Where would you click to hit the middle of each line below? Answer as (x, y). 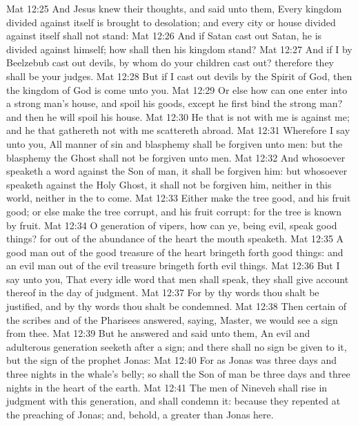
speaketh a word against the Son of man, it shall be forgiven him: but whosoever (177, 171)
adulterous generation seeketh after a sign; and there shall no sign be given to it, (177, 346)
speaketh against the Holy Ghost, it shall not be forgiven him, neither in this (169, 184)
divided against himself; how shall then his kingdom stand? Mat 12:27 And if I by (179, 49)
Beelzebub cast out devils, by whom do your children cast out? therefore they (170, 62)
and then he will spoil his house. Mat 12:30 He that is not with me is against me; (178, 116)
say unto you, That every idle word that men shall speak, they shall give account (178, 279)
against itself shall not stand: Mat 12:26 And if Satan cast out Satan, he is (164, 36)
